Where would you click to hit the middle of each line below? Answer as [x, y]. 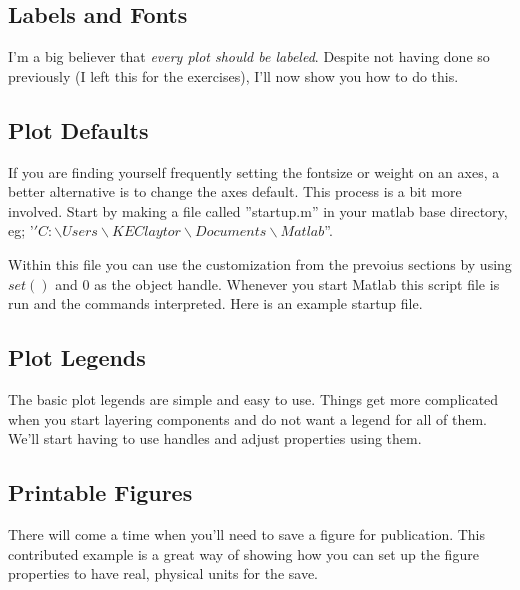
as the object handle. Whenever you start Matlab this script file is [297, 283]
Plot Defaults [78, 129]
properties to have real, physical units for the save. [163, 573]
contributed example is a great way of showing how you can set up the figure [243, 553]
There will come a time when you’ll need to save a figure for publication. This [247, 533]
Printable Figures [100, 492]
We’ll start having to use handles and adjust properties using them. [215, 438]
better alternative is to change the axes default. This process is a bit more [235, 191]
